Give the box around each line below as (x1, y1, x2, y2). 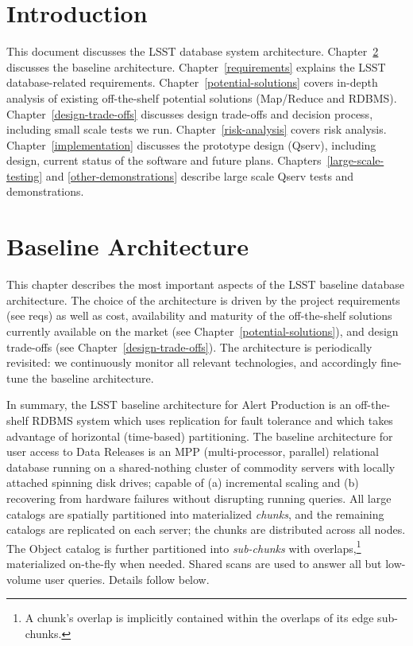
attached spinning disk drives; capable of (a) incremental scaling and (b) (6, 474, 359, 491)
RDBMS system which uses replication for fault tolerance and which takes (32, 411, 393, 428)
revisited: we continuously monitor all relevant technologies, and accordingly (6, 354, 377, 371)
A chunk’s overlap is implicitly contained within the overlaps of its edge (25, 609, 374, 626)
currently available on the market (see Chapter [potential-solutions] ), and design (6, 322, 399, 339)
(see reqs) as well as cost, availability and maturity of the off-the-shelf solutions (6, 307, 392, 324)
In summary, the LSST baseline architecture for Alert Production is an (6, 396, 352, 413)
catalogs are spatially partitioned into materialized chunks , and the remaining (6, 505, 384, 522)
